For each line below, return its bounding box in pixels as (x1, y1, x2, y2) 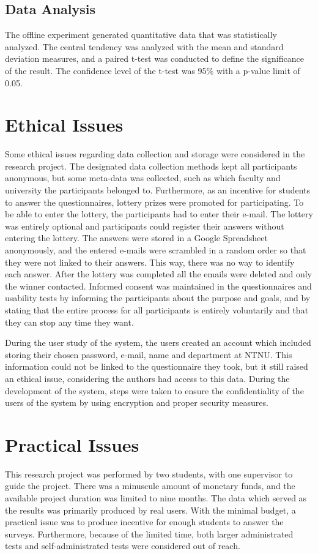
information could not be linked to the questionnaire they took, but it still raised (5, 360, 308, 373)
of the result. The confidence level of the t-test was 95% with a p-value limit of (5, 64, 300, 77)
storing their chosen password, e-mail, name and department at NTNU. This (5, 348, 292, 361)
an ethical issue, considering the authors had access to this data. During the (5, 372, 290, 384)
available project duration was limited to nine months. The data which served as (5, 492, 307, 504)
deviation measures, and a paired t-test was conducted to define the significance (5, 52, 304, 65)
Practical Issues (5, 432, 139, 457)
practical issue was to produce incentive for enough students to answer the (5, 515, 284, 528)
